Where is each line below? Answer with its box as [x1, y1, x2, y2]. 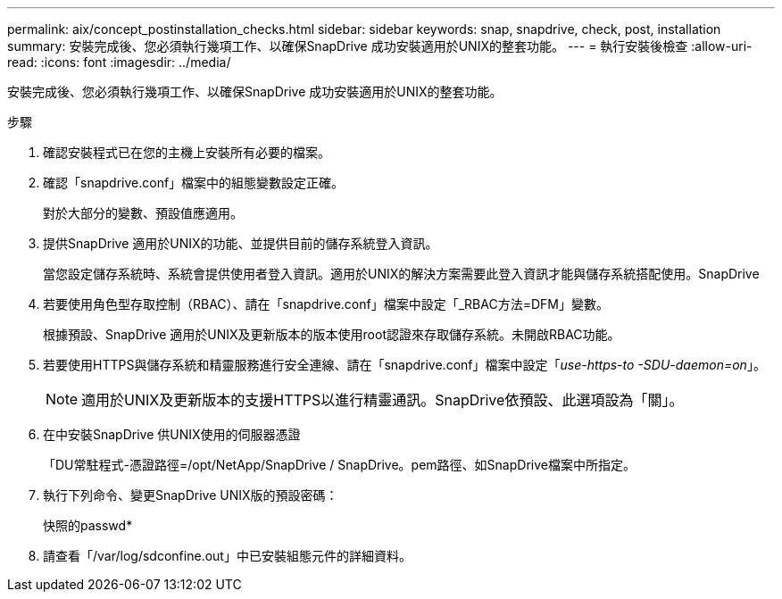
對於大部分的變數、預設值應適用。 [43, 205, 243, 220]
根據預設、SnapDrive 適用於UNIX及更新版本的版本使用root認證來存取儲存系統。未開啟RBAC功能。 [43, 327, 620, 342]
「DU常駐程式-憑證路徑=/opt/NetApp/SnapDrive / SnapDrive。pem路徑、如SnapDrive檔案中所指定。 [43, 457, 636, 472]
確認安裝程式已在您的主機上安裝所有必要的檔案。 [43, 145, 330, 160]
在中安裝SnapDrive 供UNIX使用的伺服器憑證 [43, 427, 301, 442]
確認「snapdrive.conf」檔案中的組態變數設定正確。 [43, 175, 345, 190]
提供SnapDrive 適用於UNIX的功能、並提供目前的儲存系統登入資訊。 [43, 236, 438, 251]
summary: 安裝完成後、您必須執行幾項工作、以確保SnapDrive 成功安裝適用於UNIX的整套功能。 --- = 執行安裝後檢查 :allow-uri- [7, 38, 753, 54]
